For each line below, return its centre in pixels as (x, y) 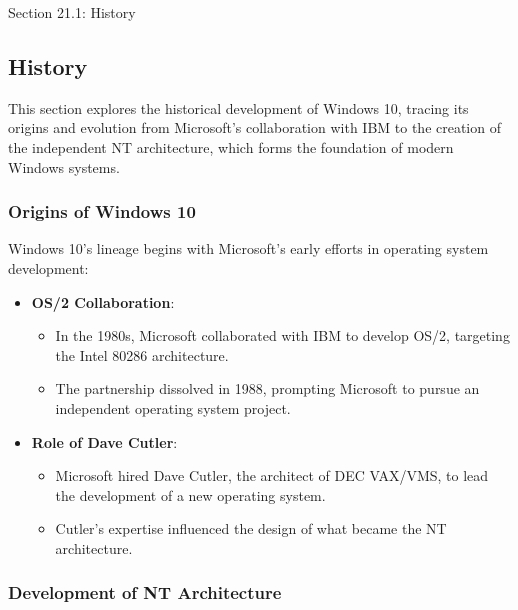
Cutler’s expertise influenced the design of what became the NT (251, 528)
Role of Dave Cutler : (104, 441)
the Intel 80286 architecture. (142, 354)
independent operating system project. (173, 407)
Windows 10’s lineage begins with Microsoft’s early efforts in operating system (248, 248)
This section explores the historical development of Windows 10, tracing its (238, 107)
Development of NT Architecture (145, 592)
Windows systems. (64, 166)
